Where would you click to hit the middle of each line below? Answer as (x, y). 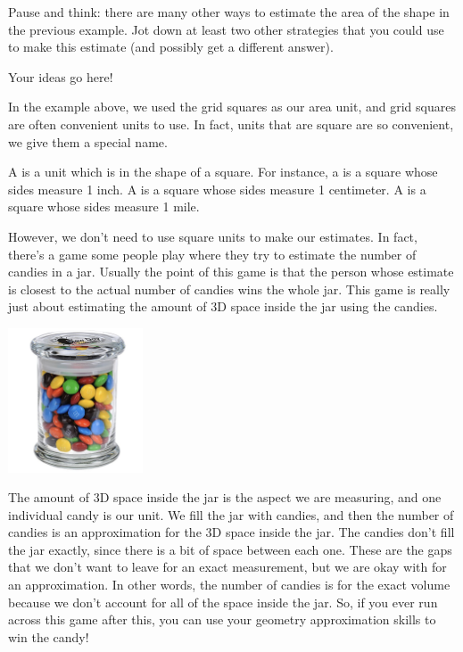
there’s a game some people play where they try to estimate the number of (212, 254)
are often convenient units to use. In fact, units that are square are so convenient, (231, 124)
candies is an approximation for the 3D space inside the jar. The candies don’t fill (231, 532)
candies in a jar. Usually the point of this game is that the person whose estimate (231, 272)
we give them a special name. (88, 141)
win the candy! (49, 636)
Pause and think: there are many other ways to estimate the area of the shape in (229, 12)
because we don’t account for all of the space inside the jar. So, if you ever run (223, 602)
